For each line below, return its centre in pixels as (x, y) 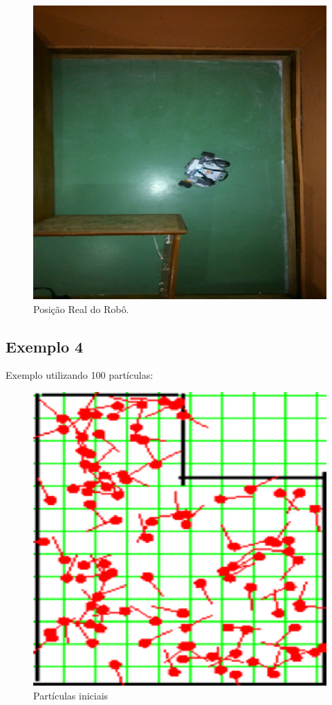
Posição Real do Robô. (81, 309)
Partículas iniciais (71, 695)
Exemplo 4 (45, 346)
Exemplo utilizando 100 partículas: (80, 375)
